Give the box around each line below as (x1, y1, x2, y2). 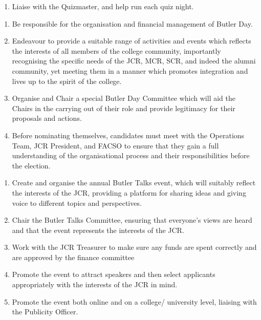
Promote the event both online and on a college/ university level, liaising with (12, 296, 257, 307)
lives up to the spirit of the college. (12, 75, 122, 86)
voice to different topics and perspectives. (12, 197, 142, 208)
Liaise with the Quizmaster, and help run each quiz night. (12, 1, 194, 11)
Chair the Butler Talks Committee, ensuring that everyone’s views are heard (12, 215, 252, 225)
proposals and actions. (12, 113, 82, 123)
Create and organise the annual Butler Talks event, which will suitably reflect (12, 177, 256, 188)
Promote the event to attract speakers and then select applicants (12, 269, 215, 280)
